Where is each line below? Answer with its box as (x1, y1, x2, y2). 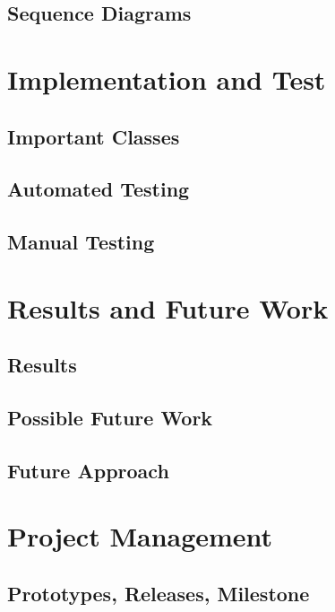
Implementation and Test (7, 60, 326, 97)
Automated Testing (7, 175, 190, 203)
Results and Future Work (7, 289, 329, 326)
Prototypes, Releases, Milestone (7, 579, 310, 607)
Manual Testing (7, 228, 155, 256)
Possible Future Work (7, 404, 213, 432)
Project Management (7, 518, 273, 555)
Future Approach (7, 456, 169, 484)
